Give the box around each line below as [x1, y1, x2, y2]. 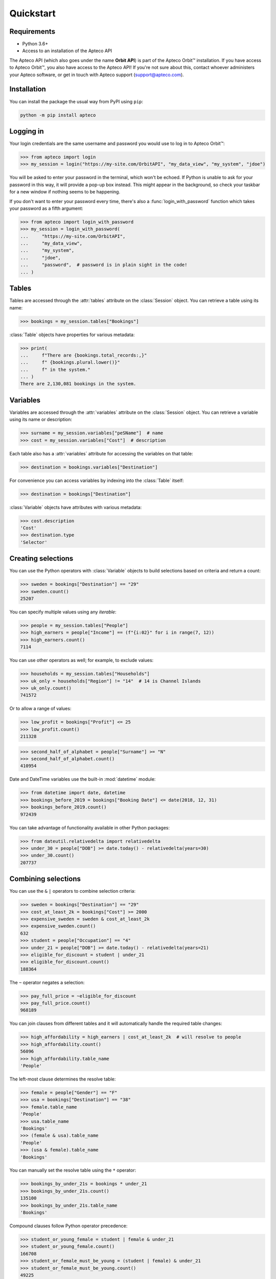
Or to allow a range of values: [9, 705, 72, 712]
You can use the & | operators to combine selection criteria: [9, 888, 135, 894]
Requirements [9, 27, 56, 36]
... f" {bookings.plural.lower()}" [20, 360, 120, 365]
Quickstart [9, 8, 56, 19]
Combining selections [9, 875, 81, 884]
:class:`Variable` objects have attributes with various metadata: [9, 504, 142, 510]
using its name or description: [9, 416, 73, 423]
